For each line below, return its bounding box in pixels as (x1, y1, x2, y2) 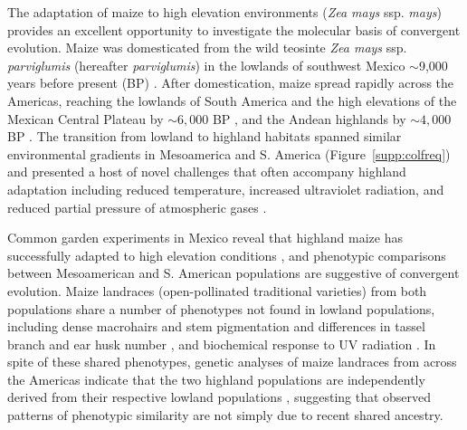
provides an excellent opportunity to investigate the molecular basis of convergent (7, 20, 461, 39)
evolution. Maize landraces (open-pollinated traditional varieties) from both (7, 281, 427, 300)
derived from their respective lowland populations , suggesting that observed (7, 387, 432, 406)
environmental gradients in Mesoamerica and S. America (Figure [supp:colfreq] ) (7, 144, 451, 163)
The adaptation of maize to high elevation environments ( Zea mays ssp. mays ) (7, 3, 442, 21)
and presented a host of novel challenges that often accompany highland (7, 162, 406, 181)
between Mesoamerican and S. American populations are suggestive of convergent (7, 263, 460, 282)
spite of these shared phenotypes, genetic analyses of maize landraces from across (7, 352, 457, 371)
